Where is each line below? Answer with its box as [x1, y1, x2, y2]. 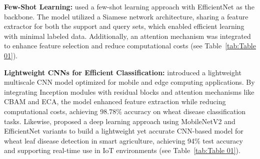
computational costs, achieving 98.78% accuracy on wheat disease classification [4, 106, 246, 116]
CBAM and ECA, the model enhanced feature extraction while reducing [4, 96, 226, 107]
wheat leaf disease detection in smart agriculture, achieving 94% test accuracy [4, 135, 243, 146]
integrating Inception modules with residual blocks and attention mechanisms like [4, 86, 254, 97]
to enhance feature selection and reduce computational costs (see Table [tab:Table [4, 40, 256, 51]
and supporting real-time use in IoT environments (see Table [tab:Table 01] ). [4, 145, 240, 156]
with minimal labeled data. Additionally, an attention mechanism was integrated [4, 30, 251, 41]
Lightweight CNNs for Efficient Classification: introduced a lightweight [4, 67, 241, 77]
